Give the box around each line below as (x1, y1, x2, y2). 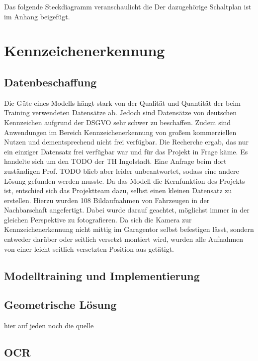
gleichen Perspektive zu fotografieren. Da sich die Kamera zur (4, 214, 192, 224)
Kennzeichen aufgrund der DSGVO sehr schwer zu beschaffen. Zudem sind (4, 117, 231, 127)
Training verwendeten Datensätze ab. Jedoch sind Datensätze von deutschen (4, 107, 237, 118)
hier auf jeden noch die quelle (4, 320, 94, 331)
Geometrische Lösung (4, 297, 117, 312)
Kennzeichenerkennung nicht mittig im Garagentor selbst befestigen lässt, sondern (4, 224, 254, 234)
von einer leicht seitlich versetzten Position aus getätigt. (4, 243, 174, 254)
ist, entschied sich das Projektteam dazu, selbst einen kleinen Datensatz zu (4, 185, 232, 196)
